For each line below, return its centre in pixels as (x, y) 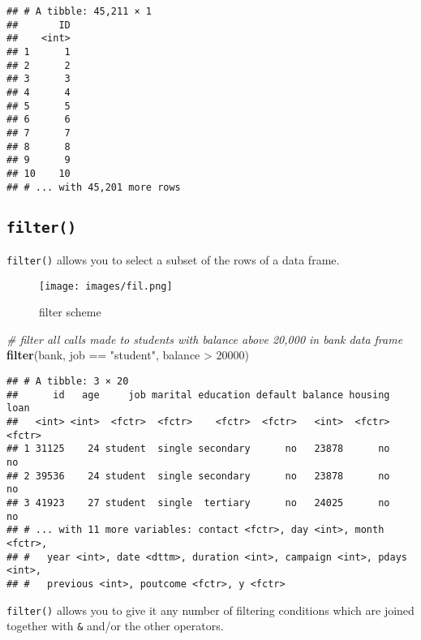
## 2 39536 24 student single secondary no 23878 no (198, 476)
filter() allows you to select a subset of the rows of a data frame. (173, 259)
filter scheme (70, 312)
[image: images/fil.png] (106, 286)
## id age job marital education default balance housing (198, 395)
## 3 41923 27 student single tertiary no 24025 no (198, 503)
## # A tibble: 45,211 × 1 (79, 11)
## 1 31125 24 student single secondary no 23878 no (198, 449)
